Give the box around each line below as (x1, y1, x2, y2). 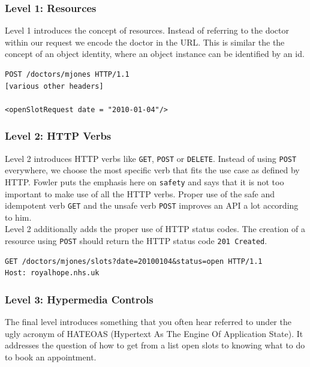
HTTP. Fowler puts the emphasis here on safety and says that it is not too (5, 175, 284, 188)
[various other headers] (5, 82, 104, 91)
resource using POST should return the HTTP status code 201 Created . (5, 234, 267, 246)
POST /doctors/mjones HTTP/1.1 (5, 70, 130, 79)
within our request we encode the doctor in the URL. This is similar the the (5, 35, 285, 48)
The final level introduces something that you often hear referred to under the (5, 315, 291, 327)
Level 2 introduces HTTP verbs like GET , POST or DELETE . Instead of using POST (5, 152, 297, 164)
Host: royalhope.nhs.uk (5, 269, 100, 278)
